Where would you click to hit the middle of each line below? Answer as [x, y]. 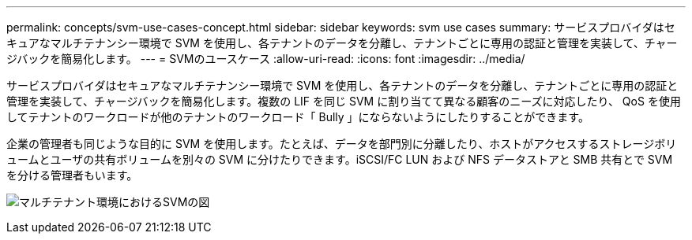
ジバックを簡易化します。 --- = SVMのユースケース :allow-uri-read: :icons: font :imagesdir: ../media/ [266, 59]
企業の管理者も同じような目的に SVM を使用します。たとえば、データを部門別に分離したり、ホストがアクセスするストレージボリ [342, 144]
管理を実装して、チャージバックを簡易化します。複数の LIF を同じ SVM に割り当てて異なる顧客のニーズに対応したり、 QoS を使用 [344, 101]
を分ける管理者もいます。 [72, 175]
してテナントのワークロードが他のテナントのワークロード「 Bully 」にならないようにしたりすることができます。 [298, 117]
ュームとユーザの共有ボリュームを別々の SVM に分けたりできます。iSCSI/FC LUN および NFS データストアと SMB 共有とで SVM [340, 159]
